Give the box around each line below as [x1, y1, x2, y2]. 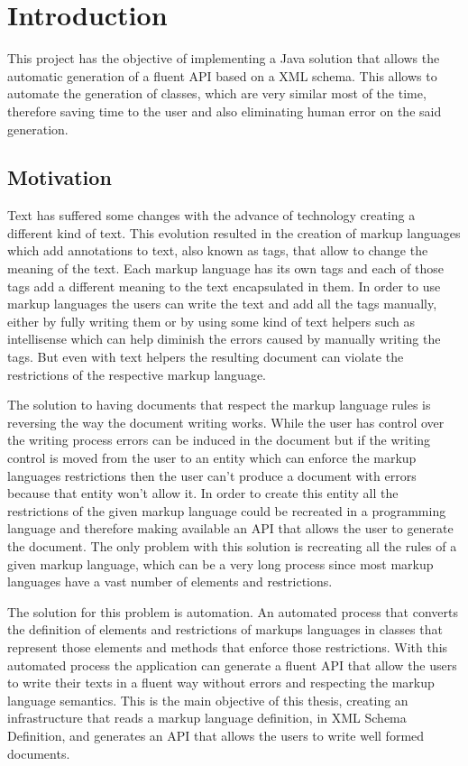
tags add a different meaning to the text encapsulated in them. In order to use [7, 276, 441, 295]
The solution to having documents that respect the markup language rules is [7, 395, 431, 414]
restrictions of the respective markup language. [7, 365, 266, 383]
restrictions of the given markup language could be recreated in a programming [7, 501, 446, 520]
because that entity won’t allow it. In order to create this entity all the [7, 484, 399, 503]
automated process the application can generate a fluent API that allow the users [7, 655, 457, 674]
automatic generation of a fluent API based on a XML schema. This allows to [7, 66, 437, 85]
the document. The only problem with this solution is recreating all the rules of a [7, 536, 457, 555]
